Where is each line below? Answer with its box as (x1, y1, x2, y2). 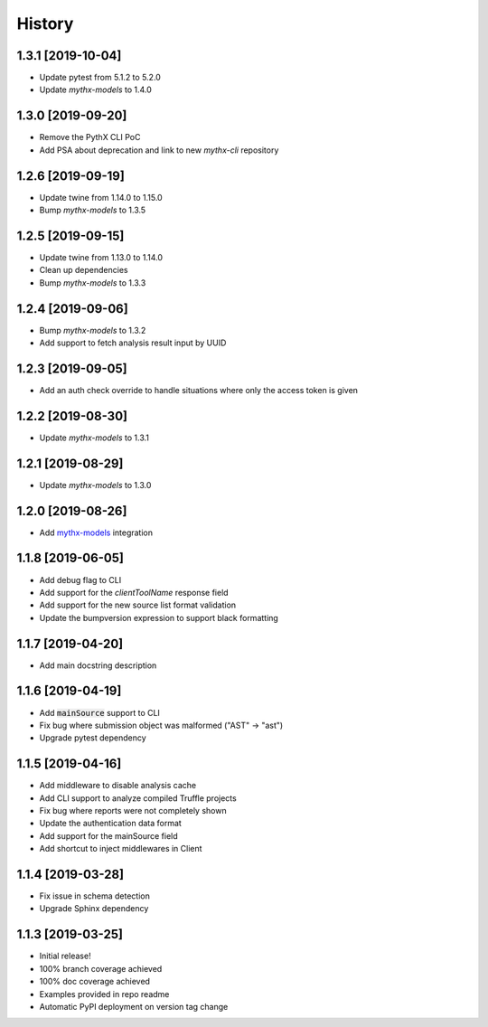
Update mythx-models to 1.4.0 (39, 84, 153, 95)
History (16, 14, 74, 33)
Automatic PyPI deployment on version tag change (39, 1001, 229, 1012)
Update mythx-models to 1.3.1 (39, 432, 149, 443)
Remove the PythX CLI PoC (39, 132, 141, 143)
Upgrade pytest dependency (39, 732, 146, 743)
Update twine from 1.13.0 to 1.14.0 (39, 251, 163, 262)
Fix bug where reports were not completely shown (39, 806, 227, 816)
